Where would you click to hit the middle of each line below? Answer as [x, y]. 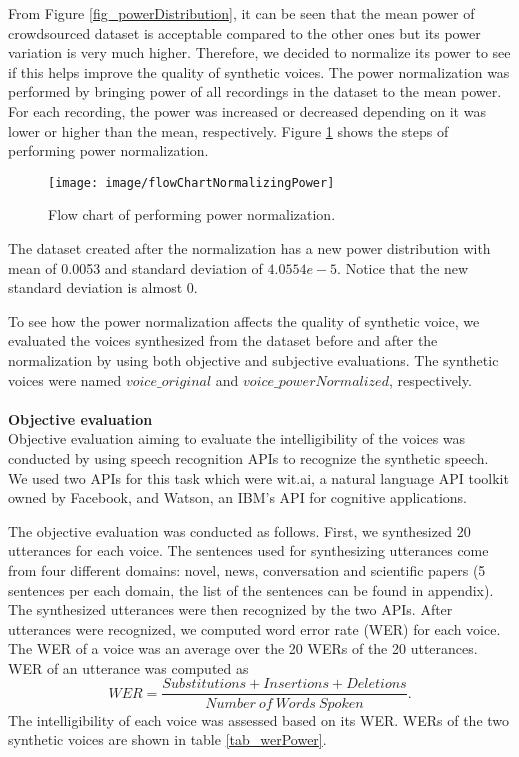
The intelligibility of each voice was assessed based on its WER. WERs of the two [259, 719]
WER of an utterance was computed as [128, 667]
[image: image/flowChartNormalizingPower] [191, 182]
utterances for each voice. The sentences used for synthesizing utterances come [248, 550]
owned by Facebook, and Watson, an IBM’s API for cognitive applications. [238, 497]
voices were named [65, 379]
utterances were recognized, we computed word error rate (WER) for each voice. [254, 628]
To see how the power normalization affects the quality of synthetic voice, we [244, 320]
